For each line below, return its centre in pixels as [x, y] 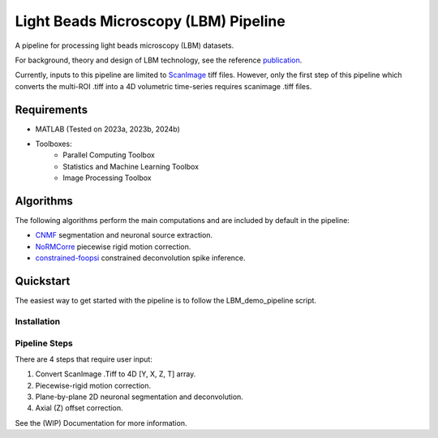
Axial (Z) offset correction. [79, 408]
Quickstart [43, 281]
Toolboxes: [54, 144]
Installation [38, 321]
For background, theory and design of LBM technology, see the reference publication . [159, 60]
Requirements [52, 109]
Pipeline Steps [44, 343]
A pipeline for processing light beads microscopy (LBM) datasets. [125, 45]
